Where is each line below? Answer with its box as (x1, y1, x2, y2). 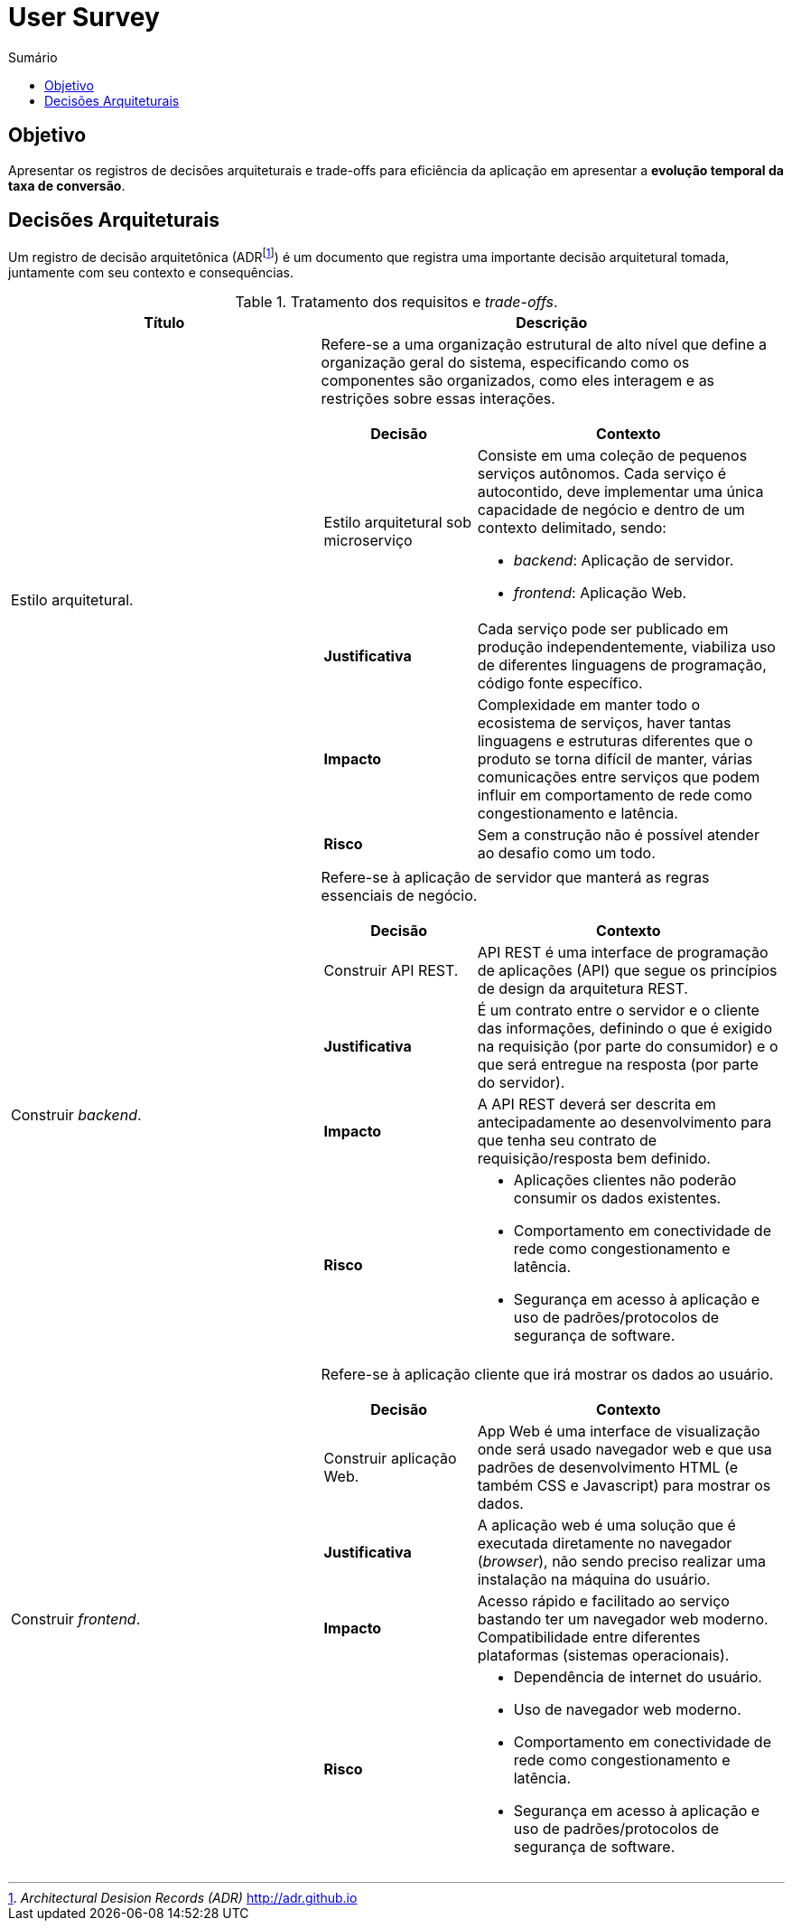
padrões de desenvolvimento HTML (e (477, 1458, 739, 1477)
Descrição (516, 314, 588, 332)
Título (144, 314, 185, 332)
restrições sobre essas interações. (321, 389, 555, 408)
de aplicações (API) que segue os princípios (477, 961, 778, 980)
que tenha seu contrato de (477, 1131, 657, 1150)
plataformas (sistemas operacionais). (477, 1646, 730, 1665)
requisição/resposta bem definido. (477, 1149, 711, 1168)
